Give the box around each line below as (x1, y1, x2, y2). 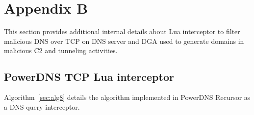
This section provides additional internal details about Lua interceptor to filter (4, 26, 240, 37)
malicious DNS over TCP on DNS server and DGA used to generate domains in (4, 36, 244, 46)
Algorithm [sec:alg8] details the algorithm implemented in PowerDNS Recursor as (4, 92, 251, 102)
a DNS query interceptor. (4, 101, 80, 112)
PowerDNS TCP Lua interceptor (4, 69, 174, 84)
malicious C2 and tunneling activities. (4, 45, 118, 56)
